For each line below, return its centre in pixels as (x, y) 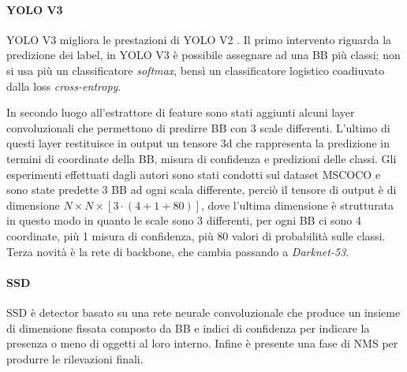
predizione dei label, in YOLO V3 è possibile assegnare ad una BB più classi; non (203, 55)
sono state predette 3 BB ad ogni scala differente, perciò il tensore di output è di (202, 190)
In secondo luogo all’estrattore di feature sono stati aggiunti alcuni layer (181, 112)
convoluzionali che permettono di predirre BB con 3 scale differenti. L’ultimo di (198, 127)
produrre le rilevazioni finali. (75, 358)
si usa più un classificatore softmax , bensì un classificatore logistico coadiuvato (196, 70)
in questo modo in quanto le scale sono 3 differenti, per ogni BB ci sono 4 (184, 220)
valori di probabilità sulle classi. (309, 235)
